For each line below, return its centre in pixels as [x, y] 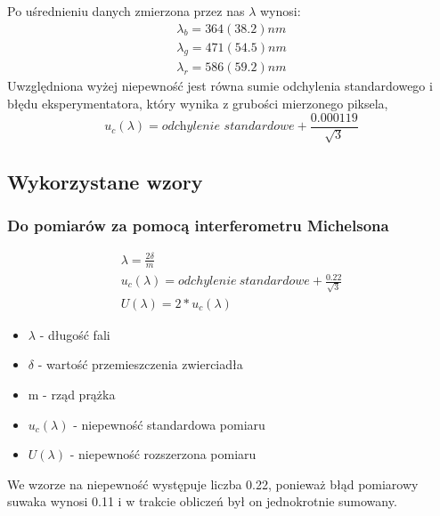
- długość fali [75, 334]
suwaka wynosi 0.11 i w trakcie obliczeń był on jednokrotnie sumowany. [202, 501]
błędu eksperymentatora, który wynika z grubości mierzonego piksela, [198, 104]
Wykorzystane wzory [105, 181]
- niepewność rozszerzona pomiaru [163, 454]
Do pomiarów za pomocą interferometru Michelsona [198, 225]
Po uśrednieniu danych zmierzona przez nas [126, 11]
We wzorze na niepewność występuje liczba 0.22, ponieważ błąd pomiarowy [213, 484]
